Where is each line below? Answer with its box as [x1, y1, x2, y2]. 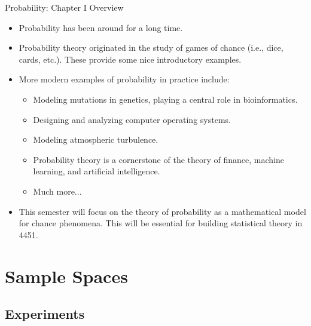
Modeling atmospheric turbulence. [33, 133, 158, 146]
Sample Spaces [5, 263, 128, 288]
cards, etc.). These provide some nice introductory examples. [19, 53, 242, 65]
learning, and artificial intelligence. [33, 165, 160, 177]
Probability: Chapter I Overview [5, 1, 124, 13]
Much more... [33, 184, 82, 197]
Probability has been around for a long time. [19, 21, 183, 33]
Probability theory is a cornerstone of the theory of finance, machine [33, 153, 284, 165]
